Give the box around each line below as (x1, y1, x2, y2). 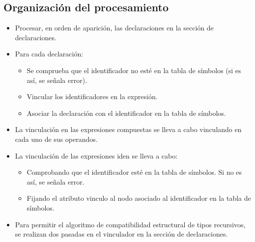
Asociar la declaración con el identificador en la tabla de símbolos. (27, 108, 226, 118)
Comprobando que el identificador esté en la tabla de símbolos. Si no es (27, 167, 242, 177)
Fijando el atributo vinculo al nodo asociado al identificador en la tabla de (27, 193, 251, 203)
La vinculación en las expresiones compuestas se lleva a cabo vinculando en (15, 124, 242, 134)
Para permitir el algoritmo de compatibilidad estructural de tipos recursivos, (15, 219, 246, 229)
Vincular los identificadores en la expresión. (27, 91, 158, 102)
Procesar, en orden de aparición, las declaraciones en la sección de (15, 23, 214, 33)
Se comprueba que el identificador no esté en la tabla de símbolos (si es (27, 65, 241, 75)
